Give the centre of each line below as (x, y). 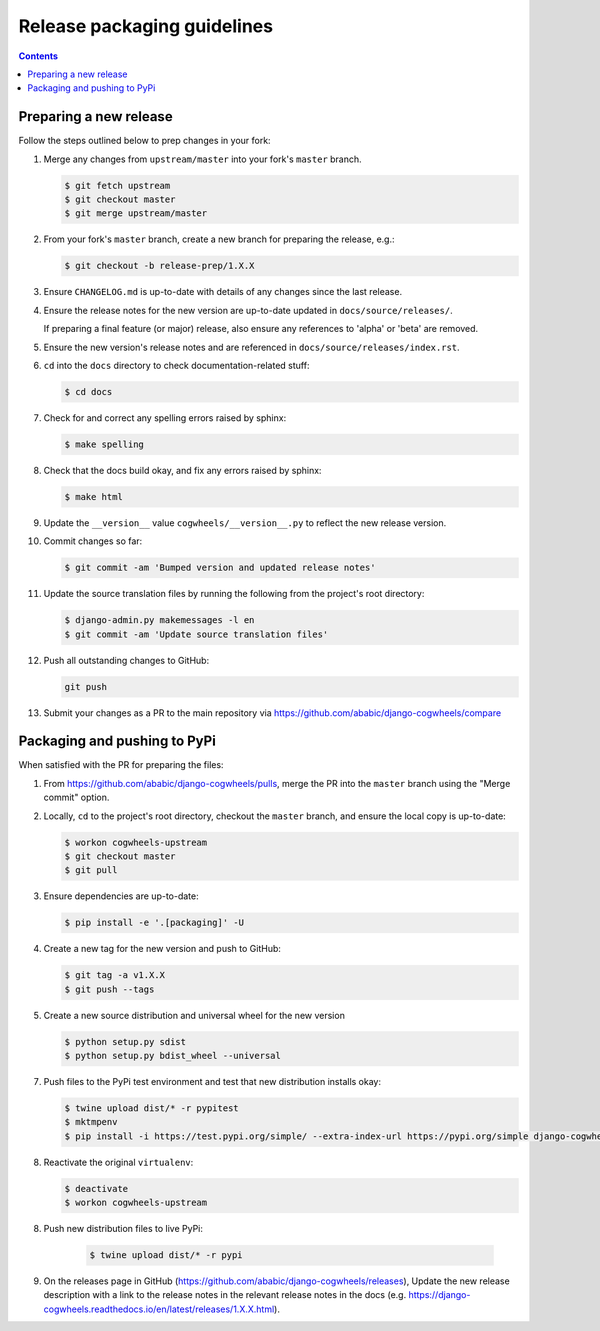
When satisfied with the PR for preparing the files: (121, 765)
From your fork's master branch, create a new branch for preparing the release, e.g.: (219, 239)
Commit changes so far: (93, 541)
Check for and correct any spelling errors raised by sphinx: (165, 417)
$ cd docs (88, 391)
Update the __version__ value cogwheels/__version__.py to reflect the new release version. (245, 522)
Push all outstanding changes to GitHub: (126, 660)
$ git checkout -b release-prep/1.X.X (159, 266)
